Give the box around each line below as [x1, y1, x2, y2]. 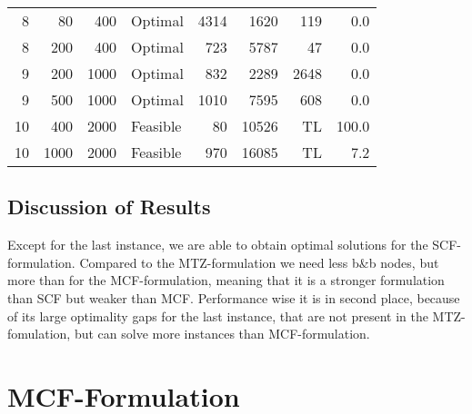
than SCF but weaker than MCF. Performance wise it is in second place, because [7, 288, 460, 307]
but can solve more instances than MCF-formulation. [74, 324, 370, 343]
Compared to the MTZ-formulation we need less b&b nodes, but [79, 252, 439, 271]
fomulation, [7, 324, 71, 343]
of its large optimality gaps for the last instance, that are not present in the [7, 306, 428, 325]
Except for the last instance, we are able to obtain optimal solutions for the [7, 235, 428, 254]
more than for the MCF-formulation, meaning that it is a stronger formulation [7, 271, 445, 290]
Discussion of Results [7, 192, 211, 221]
